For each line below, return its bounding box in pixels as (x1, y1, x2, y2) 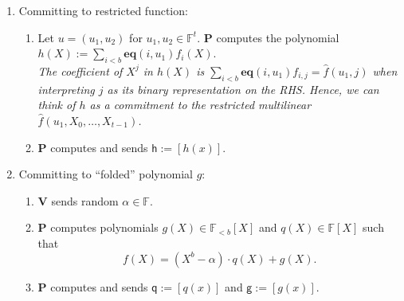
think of (37, 96, 76, 113)
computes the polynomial (216, 29, 339, 45)
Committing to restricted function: (18, 2, 188, 18)
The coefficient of (37, 62, 123, 79)
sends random (51, 192, 119, 209)
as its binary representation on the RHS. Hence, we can (107, 80, 379, 97)
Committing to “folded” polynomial (18, 166, 193, 182)
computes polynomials (50, 219, 159, 236)
